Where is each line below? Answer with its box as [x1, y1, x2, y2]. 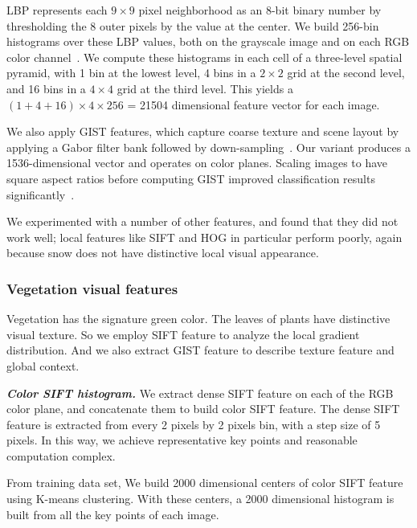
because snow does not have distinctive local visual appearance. [6, 244, 319, 261]
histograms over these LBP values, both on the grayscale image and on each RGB [6, 33, 410, 50]
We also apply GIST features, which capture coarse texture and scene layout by [6, 123, 399, 140]
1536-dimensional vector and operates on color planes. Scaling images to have [6, 154, 388, 171]
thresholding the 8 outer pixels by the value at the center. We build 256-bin [6, 17, 379, 34]
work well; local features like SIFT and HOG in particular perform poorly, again [6, 228, 403, 245]
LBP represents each [6, 2, 108, 18]
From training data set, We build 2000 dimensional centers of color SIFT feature [6, 474, 403, 491]
